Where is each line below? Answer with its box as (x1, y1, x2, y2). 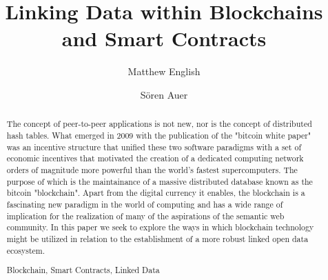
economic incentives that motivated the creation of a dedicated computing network (6, 152, 304, 164)
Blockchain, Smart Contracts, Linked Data (6, 264, 160, 276)
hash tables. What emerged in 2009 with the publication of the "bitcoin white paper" (6, 129, 311, 141)
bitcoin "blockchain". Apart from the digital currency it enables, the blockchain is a (6, 187, 305, 199)
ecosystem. (6, 244, 45, 256)
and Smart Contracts (61, 24, 267, 52)
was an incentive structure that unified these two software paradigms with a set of (6, 141, 302, 152)
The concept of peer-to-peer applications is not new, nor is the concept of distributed (6, 118, 312, 130)
